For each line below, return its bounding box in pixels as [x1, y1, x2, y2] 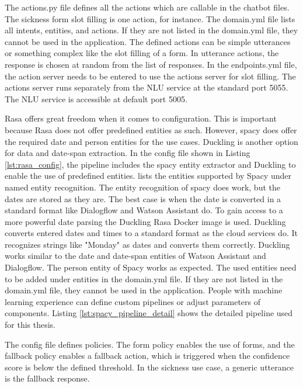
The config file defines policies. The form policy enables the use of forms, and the [5, 338, 295, 350]
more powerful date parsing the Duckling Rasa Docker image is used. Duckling [5, 215, 286, 227]
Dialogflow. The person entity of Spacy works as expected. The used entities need [5, 261, 297, 273]
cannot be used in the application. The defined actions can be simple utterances [5, 35, 291, 47]
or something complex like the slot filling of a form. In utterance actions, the [5, 47, 279, 59]
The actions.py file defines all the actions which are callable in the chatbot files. [5, 1, 290, 13]
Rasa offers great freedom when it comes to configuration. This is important [5, 112, 277, 124]
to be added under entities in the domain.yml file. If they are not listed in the [5, 272, 283, 285]
